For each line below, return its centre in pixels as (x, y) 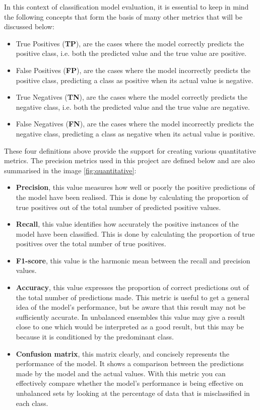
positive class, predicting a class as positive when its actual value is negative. (135, 80)
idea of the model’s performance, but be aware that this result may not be (131, 307)
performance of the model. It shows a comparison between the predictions (130, 363)
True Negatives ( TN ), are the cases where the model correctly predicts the (132, 97)
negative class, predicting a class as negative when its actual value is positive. (136, 133)
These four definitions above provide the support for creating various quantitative (130, 150)
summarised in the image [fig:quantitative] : (70, 170)
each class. (32, 403)
